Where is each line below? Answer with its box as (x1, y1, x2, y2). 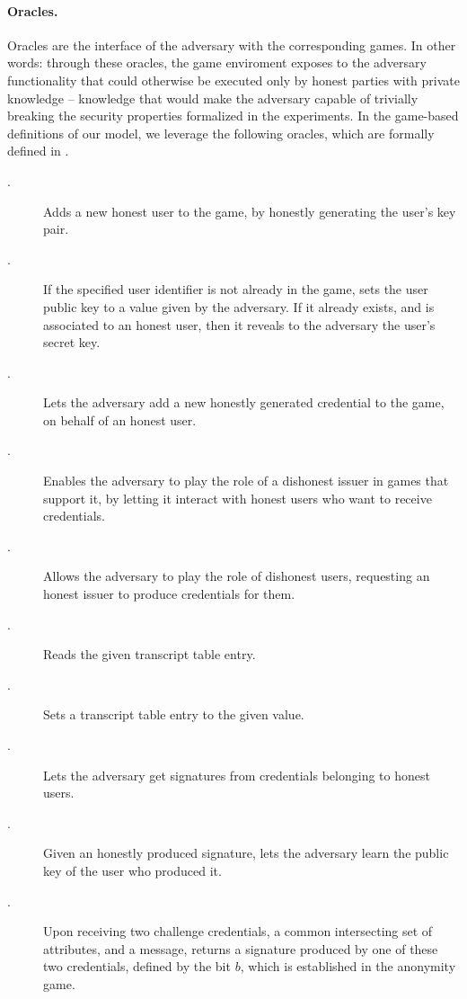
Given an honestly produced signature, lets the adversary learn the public (43, 843, 449, 862)
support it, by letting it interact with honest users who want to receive (43, 488, 432, 507)
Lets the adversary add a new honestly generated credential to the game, (43, 393, 445, 412)
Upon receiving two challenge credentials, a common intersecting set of (43, 922, 433, 941)
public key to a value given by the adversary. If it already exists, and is (43, 297, 435, 316)
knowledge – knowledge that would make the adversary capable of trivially (7, 88, 419, 107)
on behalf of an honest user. (43, 410, 197, 429)
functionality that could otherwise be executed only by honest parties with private (7, 70, 460, 89)
